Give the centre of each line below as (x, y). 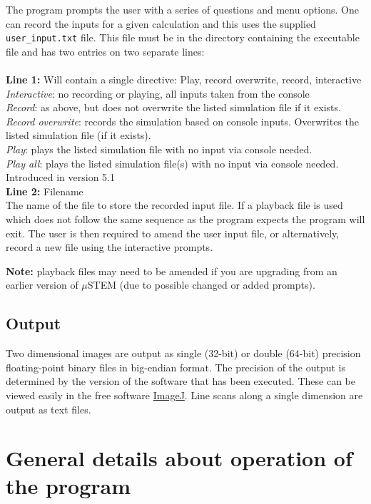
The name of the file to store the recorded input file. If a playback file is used (174, 205)
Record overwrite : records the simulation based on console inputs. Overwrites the (182, 121)
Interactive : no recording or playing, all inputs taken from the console (158, 93)
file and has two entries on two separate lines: (105, 51)
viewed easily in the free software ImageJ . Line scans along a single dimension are (184, 395)
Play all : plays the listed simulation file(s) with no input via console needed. (172, 163)
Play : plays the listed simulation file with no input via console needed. (159, 149)
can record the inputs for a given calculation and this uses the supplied (161, 23)
